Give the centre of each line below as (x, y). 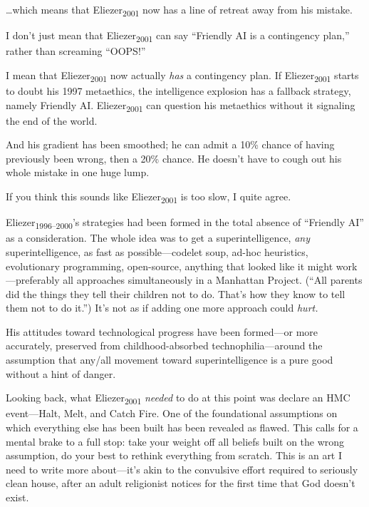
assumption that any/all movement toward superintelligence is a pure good (170, 360)
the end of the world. (52, 120)
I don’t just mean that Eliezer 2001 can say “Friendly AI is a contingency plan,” (178, 36)
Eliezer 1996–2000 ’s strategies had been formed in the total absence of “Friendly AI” (185, 223)
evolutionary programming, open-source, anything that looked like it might (170, 266)
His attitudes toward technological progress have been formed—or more (162, 331)
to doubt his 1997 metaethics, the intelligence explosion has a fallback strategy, (178, 90)
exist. (17, 497)
